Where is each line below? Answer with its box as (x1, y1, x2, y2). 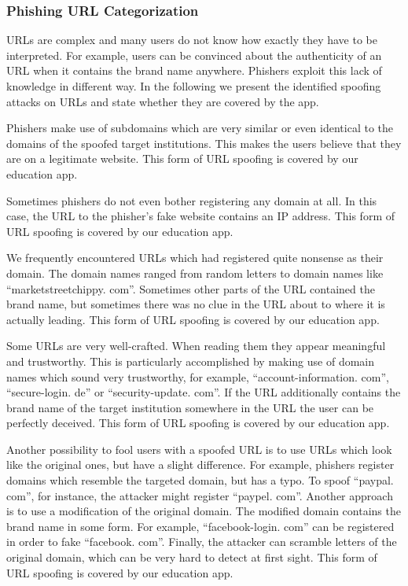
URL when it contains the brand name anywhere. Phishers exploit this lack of (6, 62, 382, 79)
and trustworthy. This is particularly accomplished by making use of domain (6, 352, 375, 369)
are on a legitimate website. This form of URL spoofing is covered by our (6, 150, 358, 167)
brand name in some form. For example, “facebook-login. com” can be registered (6, 518, 395, 534)
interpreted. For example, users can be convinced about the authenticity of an (6, 46, 382, 63)
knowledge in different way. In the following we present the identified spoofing (6, 78, 381, 94)
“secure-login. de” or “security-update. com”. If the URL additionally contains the (6, 384, 401, 400)
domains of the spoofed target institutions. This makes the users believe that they (6, 135, 402, 151)
